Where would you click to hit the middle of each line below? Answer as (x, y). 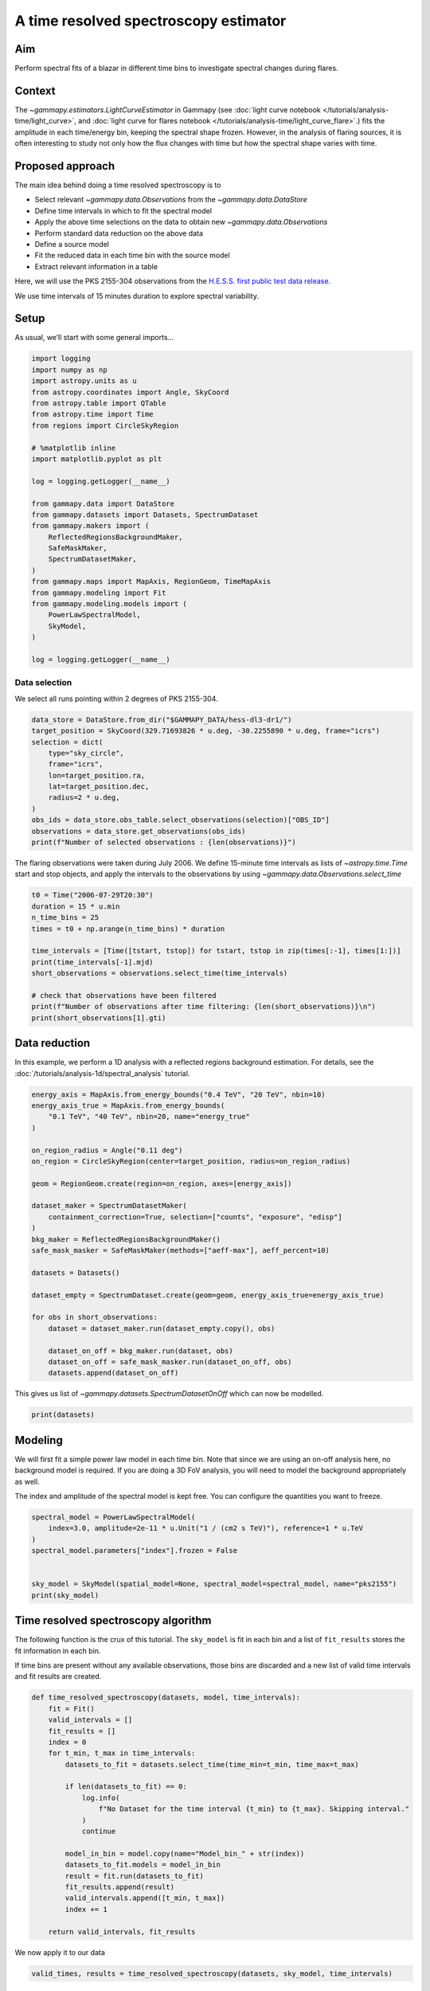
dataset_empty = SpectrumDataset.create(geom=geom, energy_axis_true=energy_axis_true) (208, 1295)
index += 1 (86, 1909)
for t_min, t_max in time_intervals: (122, 1753)
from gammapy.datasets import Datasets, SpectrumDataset (145, 514)
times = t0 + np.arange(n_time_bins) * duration (128, 929)
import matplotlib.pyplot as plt (97, 459)
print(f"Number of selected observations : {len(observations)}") (164, 843)
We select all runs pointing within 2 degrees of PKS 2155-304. (116, 698)
